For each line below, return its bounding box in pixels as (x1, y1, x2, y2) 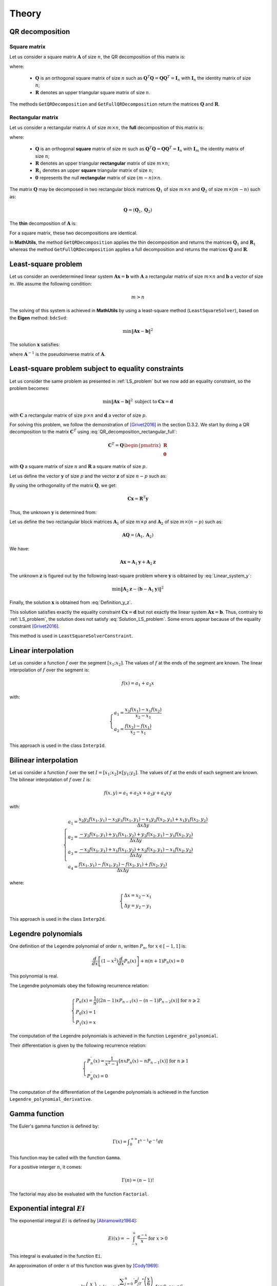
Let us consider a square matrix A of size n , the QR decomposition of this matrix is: (9, 54, 186, 60)
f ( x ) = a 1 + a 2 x (121, 681, 154, 688)
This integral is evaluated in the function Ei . (9, 1253, 103, 1259)
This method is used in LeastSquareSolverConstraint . (9, 633, 133, 639)
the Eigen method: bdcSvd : (9, 314, 68, 321)
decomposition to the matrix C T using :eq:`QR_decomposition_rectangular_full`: (9, 428, 177, 435)
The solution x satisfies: (9, 342, 60, 348)
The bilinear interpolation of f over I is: (9, 777, 91, 783)
